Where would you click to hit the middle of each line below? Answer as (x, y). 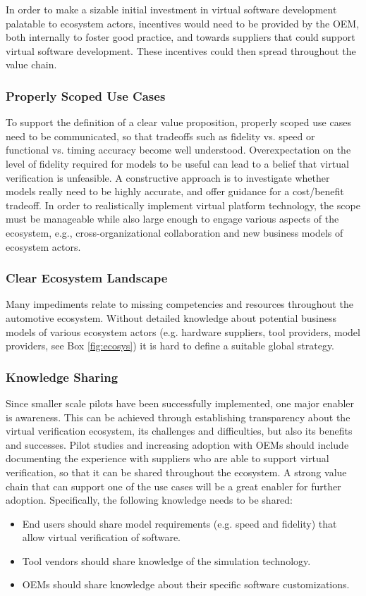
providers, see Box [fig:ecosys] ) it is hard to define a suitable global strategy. (170, 346)
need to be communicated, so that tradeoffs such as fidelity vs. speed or (160, 136)
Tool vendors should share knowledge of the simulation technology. (166, 560)
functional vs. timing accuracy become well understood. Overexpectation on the (178, 150)
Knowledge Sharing (62, 377)
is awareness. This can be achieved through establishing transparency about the (178, 417)
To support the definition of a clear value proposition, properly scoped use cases (178, 122)
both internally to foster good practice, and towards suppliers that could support (181, 37)
